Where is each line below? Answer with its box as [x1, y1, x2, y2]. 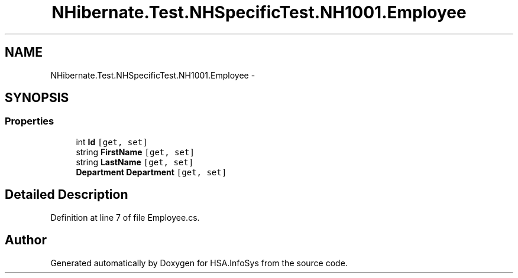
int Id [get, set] [76, 136, 148, 147]
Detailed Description [5, 187, 128, 202]
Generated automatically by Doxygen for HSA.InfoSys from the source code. [50, 257, 348, 268]
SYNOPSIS [5, 90, 69, 106]
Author [5, 233, 47, 248]
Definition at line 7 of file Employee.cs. [50, 212, 200, 223]
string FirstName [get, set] [76, 146, 195, 157]
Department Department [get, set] [76, 166, 227, 177]
